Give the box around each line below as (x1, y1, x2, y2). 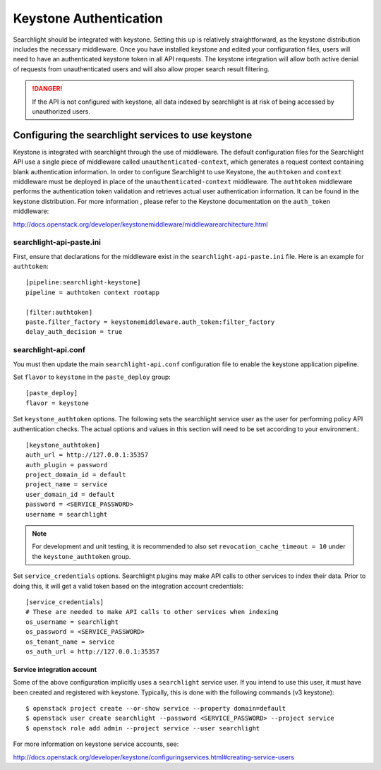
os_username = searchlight (25, 618, 119, 626)
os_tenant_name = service (25, 637, 116, 646)
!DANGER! (32, 85, 63, 93)
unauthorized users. (32, 107, 91, 116)
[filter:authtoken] (25, 308, 93, 316)
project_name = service (25, 481, 108, 488)
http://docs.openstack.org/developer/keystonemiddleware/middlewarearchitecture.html (13, 219, 268, 229)
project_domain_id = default (25, 471, 126, 479)
